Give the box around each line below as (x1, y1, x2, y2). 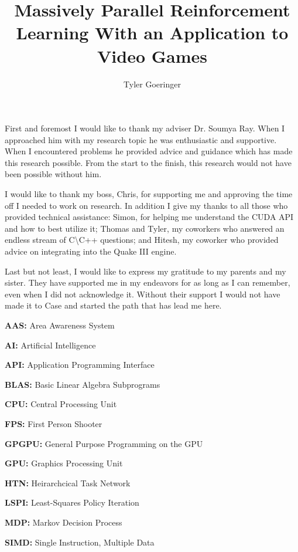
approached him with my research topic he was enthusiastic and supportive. (5, 133, 277, 145)
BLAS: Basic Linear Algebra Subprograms (5, 378, 160, 390)
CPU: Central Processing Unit (5, 398, 117, 410)
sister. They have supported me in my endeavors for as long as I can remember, (5, 276, 290, 289)
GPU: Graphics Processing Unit (5, 457, 123, 469)
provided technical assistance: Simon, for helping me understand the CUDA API (5, 211, 294, 223)
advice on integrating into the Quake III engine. (5, 245, 177, 258)
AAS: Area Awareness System (5, 319, 115, 331)
